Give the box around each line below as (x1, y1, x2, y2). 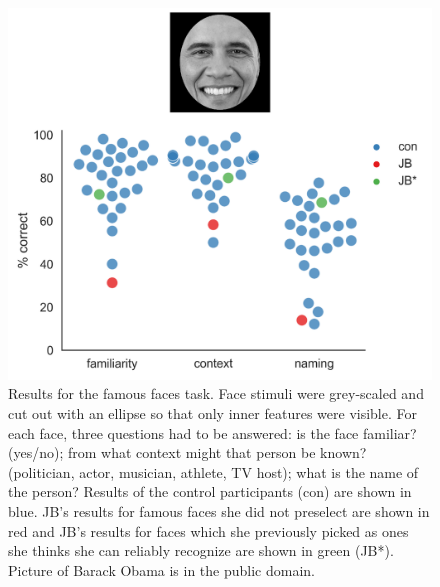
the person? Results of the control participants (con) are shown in (8, 481, 412, 502)
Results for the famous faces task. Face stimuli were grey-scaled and (8, 383, 424, 404)
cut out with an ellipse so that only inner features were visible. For (8, 403, 417, 424)
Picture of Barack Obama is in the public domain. (8, 559, 316, 580)
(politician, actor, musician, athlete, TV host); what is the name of (8, 461, 419, 482)
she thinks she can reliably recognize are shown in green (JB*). (8, 540, 394, 561)
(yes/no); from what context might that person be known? (8, 442, 367, 463)
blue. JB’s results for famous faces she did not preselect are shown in (8, 500, 430, 521)
